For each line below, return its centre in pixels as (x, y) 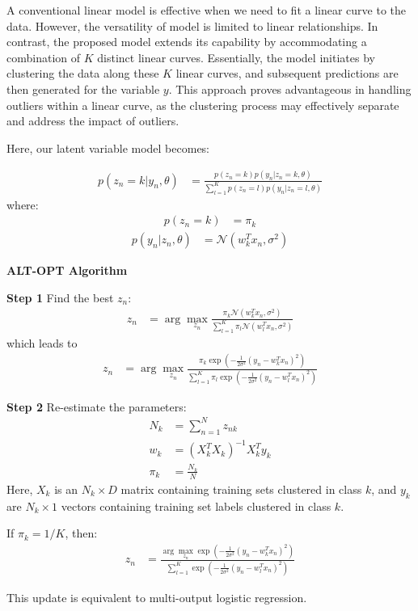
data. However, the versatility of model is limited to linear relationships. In (192, 25)
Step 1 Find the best (60, 297)
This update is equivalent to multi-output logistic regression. (157, 597)
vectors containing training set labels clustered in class (196, 506)
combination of (44, 57)
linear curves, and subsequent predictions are (287, 73)
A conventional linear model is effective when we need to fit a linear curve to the (207, 10)
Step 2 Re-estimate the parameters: (97, 406)
